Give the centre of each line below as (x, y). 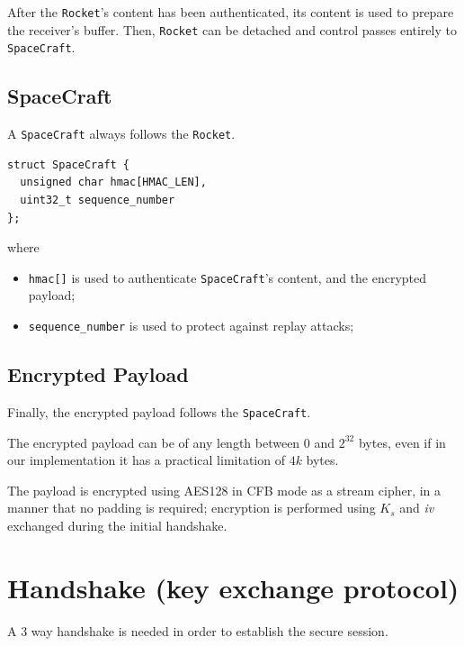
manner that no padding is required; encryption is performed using (192, 508)
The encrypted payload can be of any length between (154, 442)
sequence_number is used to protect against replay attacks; (191, 326)
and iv (417, 508)
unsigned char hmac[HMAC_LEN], (113, 182)
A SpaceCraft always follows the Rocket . (121, 134)
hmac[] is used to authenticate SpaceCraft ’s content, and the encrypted (228, 277)
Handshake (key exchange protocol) (233, 587)
